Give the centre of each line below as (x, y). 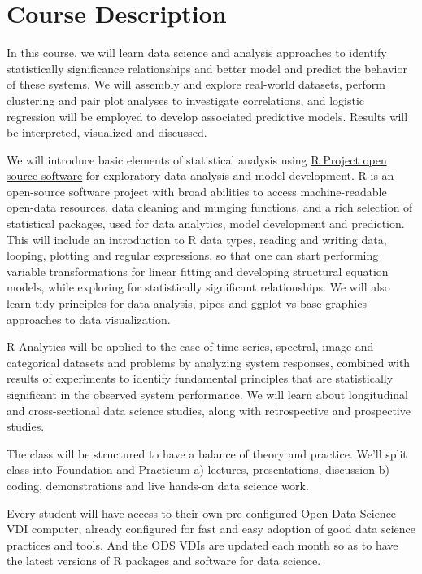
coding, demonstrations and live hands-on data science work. (158, 485)
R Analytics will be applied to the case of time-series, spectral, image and (190, 346)
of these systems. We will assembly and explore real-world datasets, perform (196, 84)
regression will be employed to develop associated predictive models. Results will (207, 116)
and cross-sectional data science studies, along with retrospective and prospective (209, 410)
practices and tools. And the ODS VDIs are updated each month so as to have (202, 544)
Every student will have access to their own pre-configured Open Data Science (202, 513)
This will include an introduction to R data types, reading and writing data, (197, 239)
